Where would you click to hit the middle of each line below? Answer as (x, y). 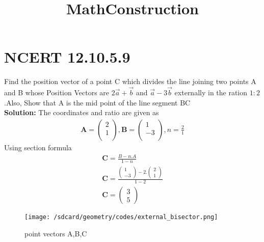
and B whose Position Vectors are (57, 92)
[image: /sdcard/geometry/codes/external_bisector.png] (121, 217)
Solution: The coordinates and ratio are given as (82, 112)
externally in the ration (211, 92)
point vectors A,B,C (56, 233)
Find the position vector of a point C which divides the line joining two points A (130, 81)
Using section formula (38, 147)
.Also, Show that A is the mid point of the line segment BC (97, 102)
